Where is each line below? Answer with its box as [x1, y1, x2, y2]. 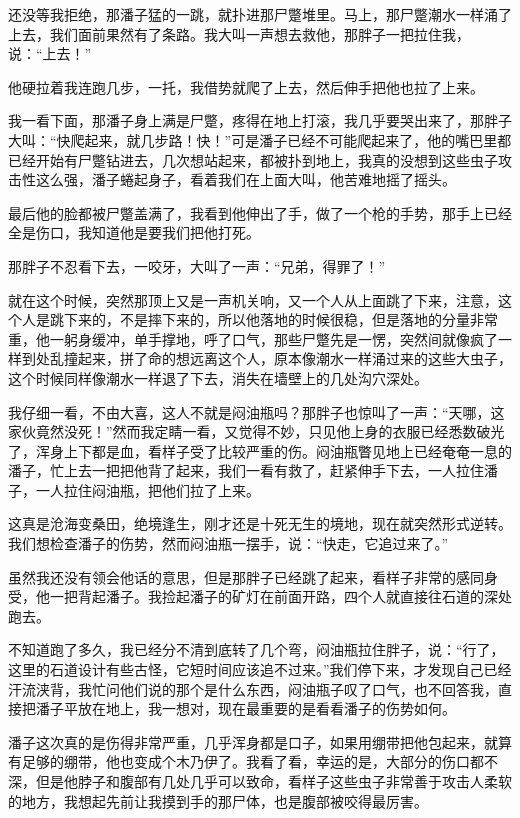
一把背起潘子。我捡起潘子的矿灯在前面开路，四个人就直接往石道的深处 [49, 586, 512, 607]
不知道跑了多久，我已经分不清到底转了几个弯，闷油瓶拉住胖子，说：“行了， [8, 639, 505, 660]
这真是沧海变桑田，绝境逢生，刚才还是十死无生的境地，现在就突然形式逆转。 [8, 513, 512, 534]
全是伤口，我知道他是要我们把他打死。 [8, 222, 260, 243]
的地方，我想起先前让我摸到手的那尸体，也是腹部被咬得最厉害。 [8, 790, 428, 811]
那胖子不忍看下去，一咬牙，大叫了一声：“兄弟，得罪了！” [8, 255, 386, 276]
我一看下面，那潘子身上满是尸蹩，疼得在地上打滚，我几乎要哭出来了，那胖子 [8, 110, 512, 131]
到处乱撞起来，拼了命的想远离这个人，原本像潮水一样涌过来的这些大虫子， [21, 348, 512, 369]
